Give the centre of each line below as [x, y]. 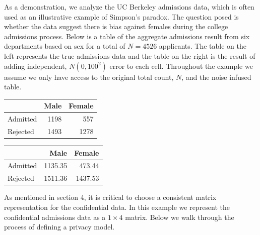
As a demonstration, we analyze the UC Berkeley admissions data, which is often [129, 7]
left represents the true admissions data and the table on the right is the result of [130, 55]
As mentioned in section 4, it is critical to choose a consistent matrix [110, 197]
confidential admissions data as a [55, 217]
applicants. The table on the [203, 46]
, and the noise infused [216, 77]
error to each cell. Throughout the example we [181, 66]
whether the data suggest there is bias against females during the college [116, 26]
